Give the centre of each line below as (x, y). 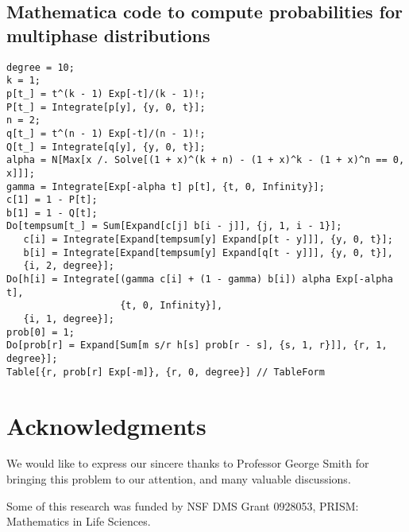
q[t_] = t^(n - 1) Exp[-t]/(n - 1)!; (106, 133)
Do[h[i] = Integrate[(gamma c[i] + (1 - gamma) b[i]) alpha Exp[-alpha (200, 280)
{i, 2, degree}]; (69, 266)
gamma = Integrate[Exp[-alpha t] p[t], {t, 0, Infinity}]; (166, 186)
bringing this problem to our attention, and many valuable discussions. (179, 479)
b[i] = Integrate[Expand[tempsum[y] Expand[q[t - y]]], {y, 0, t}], (208, 252)
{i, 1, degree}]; (69, 319)
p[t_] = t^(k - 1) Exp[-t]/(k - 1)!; (106, 93)
